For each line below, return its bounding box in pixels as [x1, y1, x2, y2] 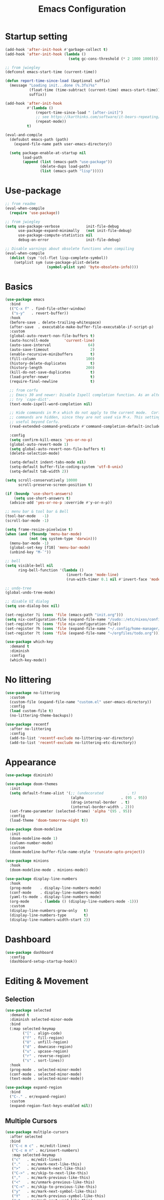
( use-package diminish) [5, 773, 54, 778]
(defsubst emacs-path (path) [9, 137, 69, 142]
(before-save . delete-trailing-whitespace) [9, 320, 102, 325]
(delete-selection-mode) [9, 451, 60, 456]
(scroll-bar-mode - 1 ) [5, 518, 49, 523]
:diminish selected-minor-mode [9, 1017, 73, 1022]
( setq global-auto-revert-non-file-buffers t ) [9, 446, 106, 451]
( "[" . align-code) [22, 1031, 62, 1036]
